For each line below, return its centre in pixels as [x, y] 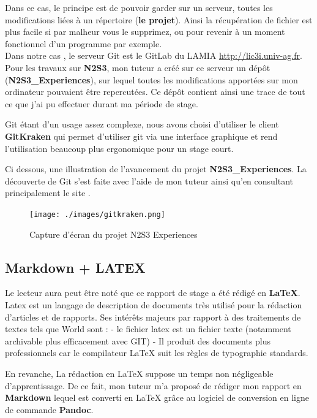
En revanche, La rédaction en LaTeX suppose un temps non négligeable [139, 373]
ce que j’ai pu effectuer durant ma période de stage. [102, 103]
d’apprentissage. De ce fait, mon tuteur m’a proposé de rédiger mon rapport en [153, 385]
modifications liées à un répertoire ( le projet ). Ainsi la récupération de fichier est [159, 19]
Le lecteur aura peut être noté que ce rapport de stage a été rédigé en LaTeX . [153, 293]
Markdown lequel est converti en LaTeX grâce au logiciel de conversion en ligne [157, 397]
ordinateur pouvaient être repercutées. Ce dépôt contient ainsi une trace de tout [155, 92]
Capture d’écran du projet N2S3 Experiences [114, 234]
